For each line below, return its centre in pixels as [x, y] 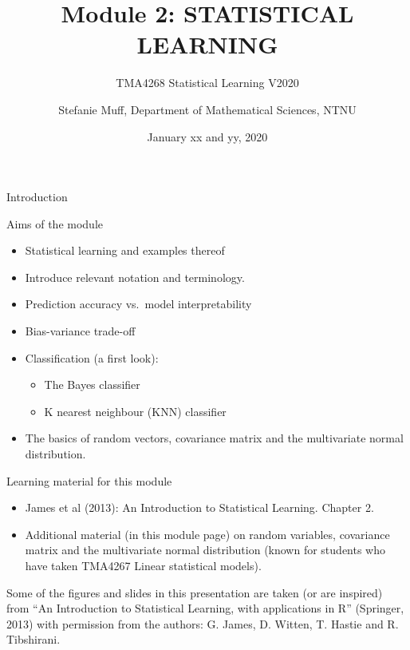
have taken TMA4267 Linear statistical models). [143, 565]
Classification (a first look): [92, 357]
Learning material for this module [89, 480]
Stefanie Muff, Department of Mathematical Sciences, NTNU [207, 109]
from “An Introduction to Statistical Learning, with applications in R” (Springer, [205, 608]
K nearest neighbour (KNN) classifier [135, 411]
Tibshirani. [34, 639]
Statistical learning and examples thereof [125, 250]
